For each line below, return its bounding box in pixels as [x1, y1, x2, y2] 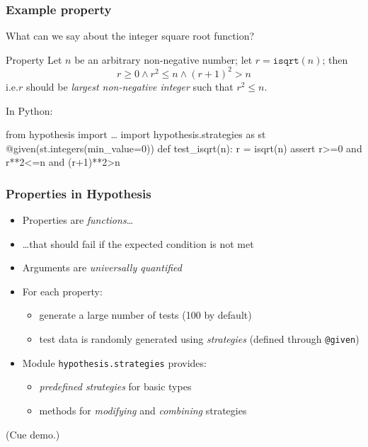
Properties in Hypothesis [6, 184, 151, 202]
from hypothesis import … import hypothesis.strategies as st [6, 127, 266, 142]
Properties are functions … [22, 213, 134, 227]
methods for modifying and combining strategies [39, 402, 247, 417]
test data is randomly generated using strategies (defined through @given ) [39, 332, 360, 346]
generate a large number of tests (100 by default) [39, 307, 252, 322]
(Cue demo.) [6, 426, 60, 441]
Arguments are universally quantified [22, 260, 182, 275]
